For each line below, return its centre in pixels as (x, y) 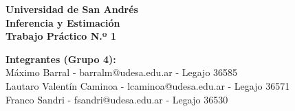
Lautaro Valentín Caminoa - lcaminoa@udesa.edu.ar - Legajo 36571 (148, 85)
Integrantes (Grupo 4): (61, 59)
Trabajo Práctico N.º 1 (61, 36)
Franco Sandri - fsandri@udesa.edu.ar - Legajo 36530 (117, 99)
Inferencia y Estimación (63, 22)
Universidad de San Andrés (72, 9)
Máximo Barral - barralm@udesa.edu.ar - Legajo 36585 (122, 72)
